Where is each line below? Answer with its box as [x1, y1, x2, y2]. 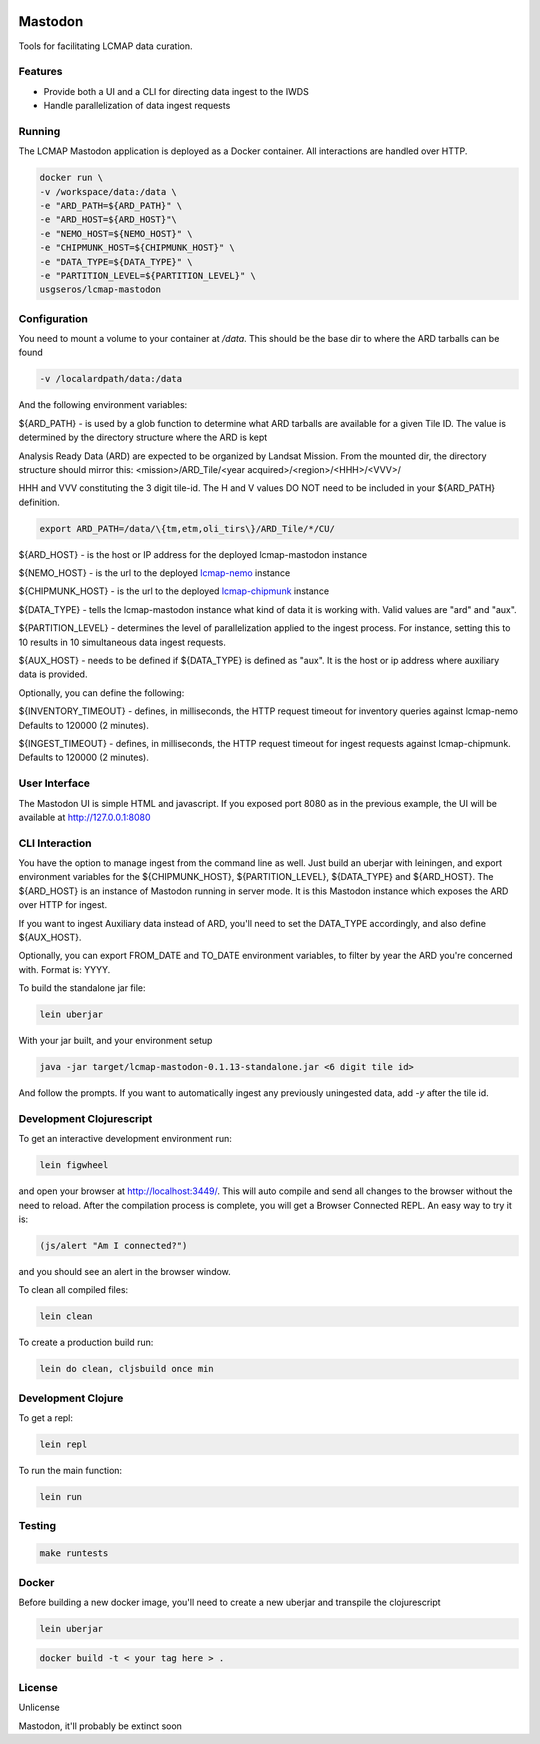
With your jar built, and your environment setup [18, 1035, 213, 1047]
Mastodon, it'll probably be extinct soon [18, 1720, 182, 1732]
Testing [18, 1519, 57, 1533]
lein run [39, 1491, 83, 1503]
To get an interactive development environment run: [18, 1133, 232, 1145]
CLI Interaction [18, 836, 92, 850]
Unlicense [18, 1701, 60, 1714]
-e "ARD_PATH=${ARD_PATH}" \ [39, 200, 183, 211]
